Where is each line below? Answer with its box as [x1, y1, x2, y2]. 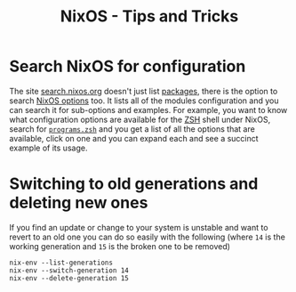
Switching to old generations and [9, 174, 259, 194]
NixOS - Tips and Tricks [60, 6, 239, 27]
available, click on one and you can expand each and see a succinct [9, 133, 260, 143]
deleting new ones [9, 193, 148, 213]
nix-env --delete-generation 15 [9, 273, 129, 282]
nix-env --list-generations [9, 258, 114, 267]
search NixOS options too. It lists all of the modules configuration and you [9, 95, 279, 106]
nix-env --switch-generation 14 [9, 265, 129, 275]
